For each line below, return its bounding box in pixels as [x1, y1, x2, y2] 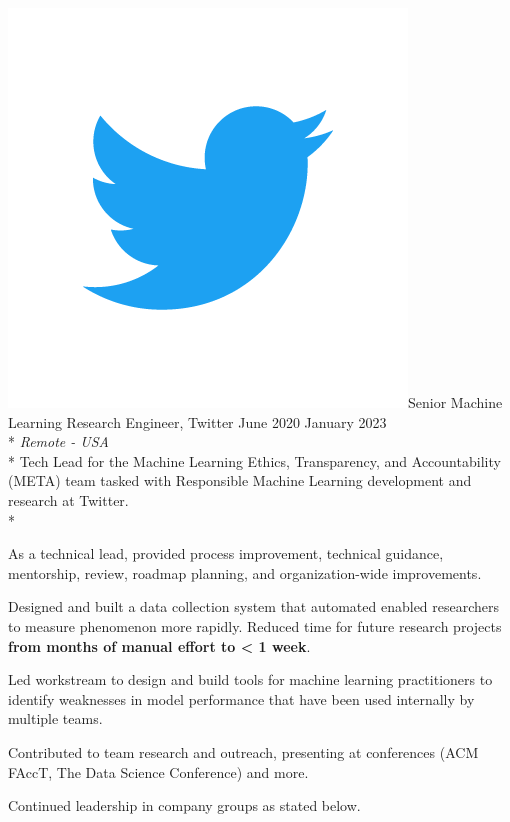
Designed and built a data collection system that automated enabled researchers [8, 596, 500, 617]
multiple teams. [8, 708, 103, 729]
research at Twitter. [8, 489, 129, 510]
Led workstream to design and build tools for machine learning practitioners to [8, 669, 493, 690]
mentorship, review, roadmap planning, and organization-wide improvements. [8, 562, 482, 583]
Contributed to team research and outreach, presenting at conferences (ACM [8, 741, 479, 762]
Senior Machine [408, 392, 503, 412]
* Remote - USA [8, 431, 110, 452]
